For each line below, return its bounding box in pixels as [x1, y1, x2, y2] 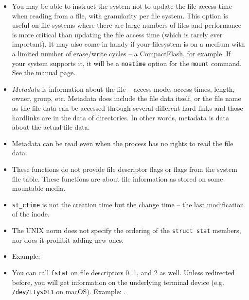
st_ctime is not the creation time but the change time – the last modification [12, 199, 244, 209]
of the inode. [12, 209, 50, 219]
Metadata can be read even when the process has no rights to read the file [12, 138, 233, 148]
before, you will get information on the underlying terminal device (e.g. [12, 277, 224, 287]
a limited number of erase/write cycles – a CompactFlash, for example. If [12, 48, 231, 58]
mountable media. [12, 183, 66, 193]
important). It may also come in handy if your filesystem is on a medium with [12, 39, 245, 49]
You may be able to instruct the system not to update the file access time [12, 1, 232, 11]
